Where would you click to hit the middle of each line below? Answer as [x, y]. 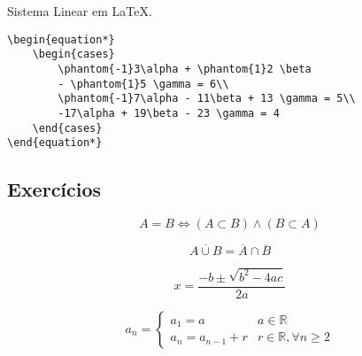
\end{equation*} [55, 143]
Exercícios [54, 189]
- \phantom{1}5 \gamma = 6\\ [143, 84]
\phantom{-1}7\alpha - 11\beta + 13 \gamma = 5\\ [207, 99]
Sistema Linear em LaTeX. [80, 11]
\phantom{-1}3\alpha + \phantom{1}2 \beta [185, 69]
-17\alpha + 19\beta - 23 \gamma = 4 [169, 113]
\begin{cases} [73, 54]
